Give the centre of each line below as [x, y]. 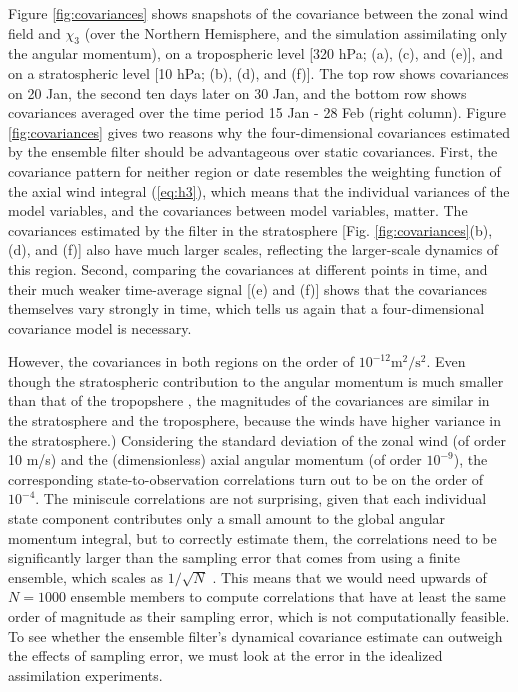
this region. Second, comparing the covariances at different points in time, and [248, 268]
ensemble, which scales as [86, 576]
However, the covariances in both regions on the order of [181, 361]
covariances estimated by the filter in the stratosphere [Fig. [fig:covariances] [239, 229]
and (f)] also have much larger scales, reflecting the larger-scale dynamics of [267, 249]
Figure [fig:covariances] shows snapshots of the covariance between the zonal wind [258, 13]
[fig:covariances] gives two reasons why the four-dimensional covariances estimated [259, 131]
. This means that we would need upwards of [349, 576]
